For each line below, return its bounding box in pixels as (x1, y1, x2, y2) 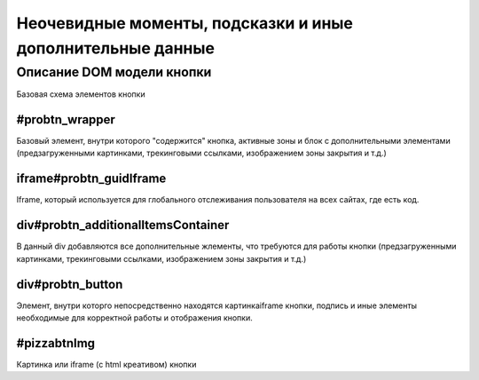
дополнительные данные (16, 38, 215, 58)
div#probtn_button (16, 276, 123, 292)
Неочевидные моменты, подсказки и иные (16, 13, 354, 33)
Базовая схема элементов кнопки (16, 89, 145, 99)
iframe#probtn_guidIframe (16, 171, 167, 186)
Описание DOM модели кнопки (16, 64, 212, 80)
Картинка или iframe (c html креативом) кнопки (16, 359, 197, 369)
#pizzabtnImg (16, 336, 96, 351)
